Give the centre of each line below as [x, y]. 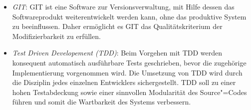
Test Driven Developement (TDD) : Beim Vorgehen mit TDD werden [117, 53]
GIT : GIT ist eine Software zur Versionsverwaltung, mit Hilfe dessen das [123, 6]
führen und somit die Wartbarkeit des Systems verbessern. [102, 102]
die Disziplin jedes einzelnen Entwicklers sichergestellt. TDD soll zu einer [124, 82]
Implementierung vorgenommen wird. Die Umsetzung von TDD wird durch [127, 72]
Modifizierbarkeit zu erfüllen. [56, 36]
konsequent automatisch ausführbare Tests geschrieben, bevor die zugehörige [129, 62]
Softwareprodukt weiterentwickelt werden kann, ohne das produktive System [129, 16]
